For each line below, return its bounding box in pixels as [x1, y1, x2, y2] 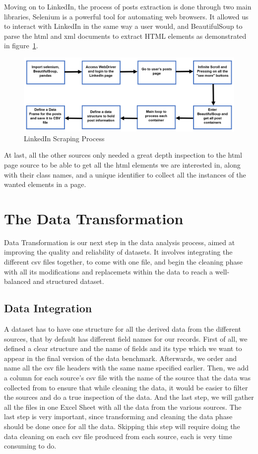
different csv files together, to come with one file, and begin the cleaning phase [4, 257, 243, 267]
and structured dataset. [33, 276, 104, 286]
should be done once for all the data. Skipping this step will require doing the [4, 421, 240, 431]
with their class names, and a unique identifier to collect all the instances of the [4, 169, 246, 180]
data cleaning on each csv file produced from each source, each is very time [4, 431, 232, 441]
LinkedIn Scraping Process [24, 133, 105, 143]
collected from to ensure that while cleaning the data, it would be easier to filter [4, 382, 248, 392]
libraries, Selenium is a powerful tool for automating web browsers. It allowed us [4, 11, 249, 21]
